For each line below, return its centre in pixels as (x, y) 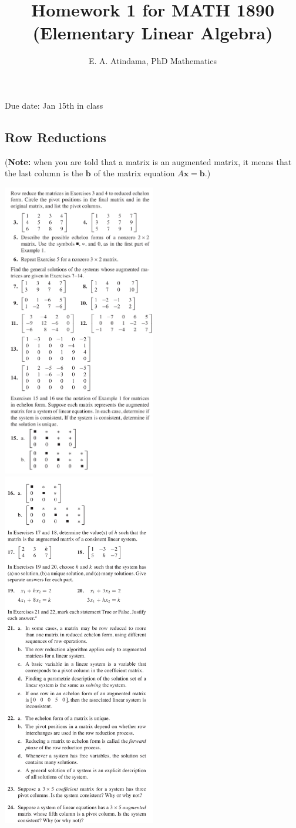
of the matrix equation (134, 173)
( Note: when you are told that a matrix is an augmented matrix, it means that (148, 161)
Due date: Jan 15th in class (54, 105)
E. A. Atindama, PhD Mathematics (153, 61)
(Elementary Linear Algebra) (153, 33)
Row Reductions (55, 137)
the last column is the (44, 173)
